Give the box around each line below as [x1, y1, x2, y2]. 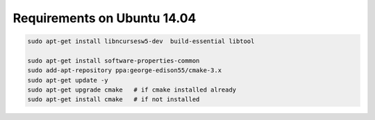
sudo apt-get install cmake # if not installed [27, 96, 200, 103]
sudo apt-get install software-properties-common [27, 56, 200, 65]
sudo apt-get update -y [27, 76, 109, 84]
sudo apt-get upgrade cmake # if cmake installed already [27, 86, 237, 94]
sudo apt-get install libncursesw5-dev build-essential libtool [27, 37, 255, 45]
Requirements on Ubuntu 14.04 [12, 10, 197, 26]
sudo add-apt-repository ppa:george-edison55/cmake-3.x [27, 67, 222, 74]
